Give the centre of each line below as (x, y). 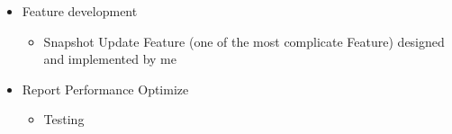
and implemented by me (110, 59)
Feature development (80, 11)
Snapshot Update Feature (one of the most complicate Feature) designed (244, 41)
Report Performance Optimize (105, 89)
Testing (64, 119)
